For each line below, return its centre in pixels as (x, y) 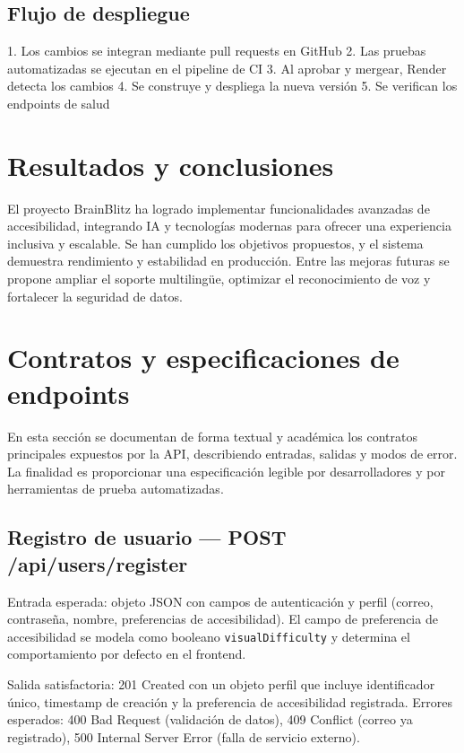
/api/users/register (98, 563)
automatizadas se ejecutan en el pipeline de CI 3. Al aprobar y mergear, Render (227, 68)
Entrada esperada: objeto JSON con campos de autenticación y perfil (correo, (220, 601)
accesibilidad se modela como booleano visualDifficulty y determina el (209, 636)
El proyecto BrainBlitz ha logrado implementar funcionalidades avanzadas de (219, 208)
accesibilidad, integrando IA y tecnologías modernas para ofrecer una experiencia (229, 226)
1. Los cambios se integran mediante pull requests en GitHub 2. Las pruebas (217, 51)
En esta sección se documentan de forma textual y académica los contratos (212, 436)
